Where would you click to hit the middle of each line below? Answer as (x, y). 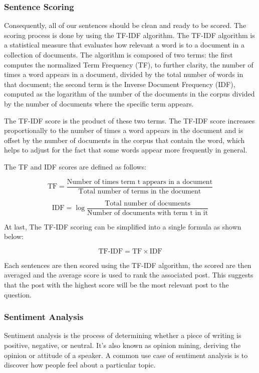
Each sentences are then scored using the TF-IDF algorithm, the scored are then (128, 265)
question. (18, 294)
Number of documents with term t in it (148, 213)
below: (14, 236)
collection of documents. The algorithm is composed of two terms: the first (118, 54)
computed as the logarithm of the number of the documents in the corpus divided (129, 94)
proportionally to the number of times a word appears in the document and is (124, 130)
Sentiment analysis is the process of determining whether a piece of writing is (123, 335)
